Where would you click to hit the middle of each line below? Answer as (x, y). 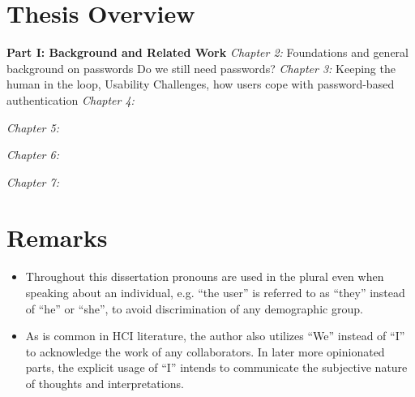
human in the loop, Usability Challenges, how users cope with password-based (201, 84)
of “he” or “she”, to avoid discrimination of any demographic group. (194, 308)
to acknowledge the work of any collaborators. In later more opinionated (205, 351)
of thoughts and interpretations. (105, 383)
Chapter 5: (33, 127)
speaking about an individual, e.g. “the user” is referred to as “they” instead (215, 292)
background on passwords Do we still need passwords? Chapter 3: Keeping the (201, 68)
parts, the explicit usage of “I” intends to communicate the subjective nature (216, 367)
